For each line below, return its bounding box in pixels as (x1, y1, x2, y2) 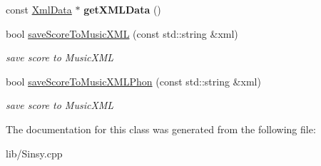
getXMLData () (83, 2, 161, 16)
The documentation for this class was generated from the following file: (6, 121, 316, 136)
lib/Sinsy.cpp (6, 145, 63, 160)
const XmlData (6, 2, 72, 16)
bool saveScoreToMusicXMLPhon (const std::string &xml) (6, 73, 261, 88)
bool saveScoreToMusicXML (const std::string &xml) (6, 26, 238, 41)
